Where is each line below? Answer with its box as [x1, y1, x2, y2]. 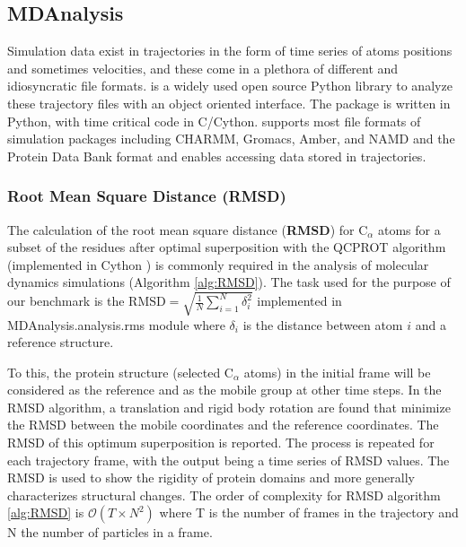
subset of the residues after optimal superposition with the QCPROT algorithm [7, 238, 446, 256]
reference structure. [7, 333, 114, 352]
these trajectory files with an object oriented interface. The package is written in [7, 93, 451, 112]
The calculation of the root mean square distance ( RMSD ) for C [7, 220, 368, 239]
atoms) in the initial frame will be [243, 362, 431, 381]
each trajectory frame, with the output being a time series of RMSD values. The [7, 450, 450, 469]
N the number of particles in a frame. [7, 523, 213, 542]
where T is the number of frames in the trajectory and [159, 503, 459, 522]
